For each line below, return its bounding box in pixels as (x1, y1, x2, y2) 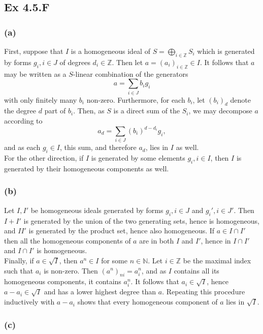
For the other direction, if (4, 153, 84, 163)
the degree (4, 105, 37, 116)
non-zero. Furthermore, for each (86, 94, 185, 105)
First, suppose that (4, 46, 63, 56)
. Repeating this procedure (162, 286, 245, 297)
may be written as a (4, 68, 67, 79)
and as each (4, 142, 41, 153)
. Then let (112, 56, 143, 67)
